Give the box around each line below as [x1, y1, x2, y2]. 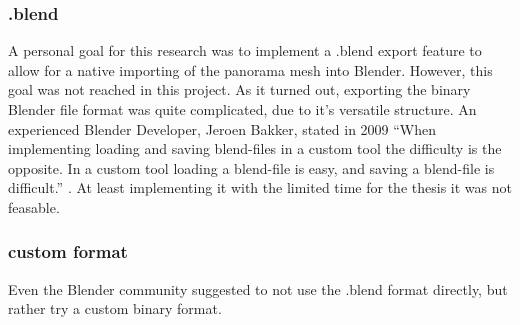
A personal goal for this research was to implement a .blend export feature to [8, 40, 482, 61]
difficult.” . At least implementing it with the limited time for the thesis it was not [8, 177, 512, 198]
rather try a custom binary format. [8, 298, 222, 319]
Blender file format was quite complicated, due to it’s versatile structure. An [8, 99, 477, 119]
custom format [8, 239, 128, 264]
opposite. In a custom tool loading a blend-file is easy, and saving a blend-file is [8, 157, 495, 178]
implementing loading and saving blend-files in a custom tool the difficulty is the [8, 138, 502, 159]
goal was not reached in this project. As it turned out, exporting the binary [8, 79, 471, 100]
